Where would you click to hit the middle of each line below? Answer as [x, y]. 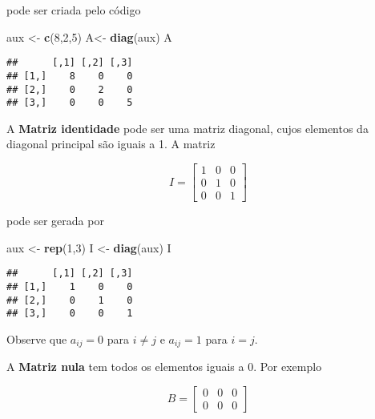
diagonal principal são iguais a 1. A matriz [111, 144]
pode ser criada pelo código [74, 10]
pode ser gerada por [55, 221]
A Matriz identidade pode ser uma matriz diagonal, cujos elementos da [187, 128]
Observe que [37, 338]
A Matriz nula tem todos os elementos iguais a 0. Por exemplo [164, 367]
